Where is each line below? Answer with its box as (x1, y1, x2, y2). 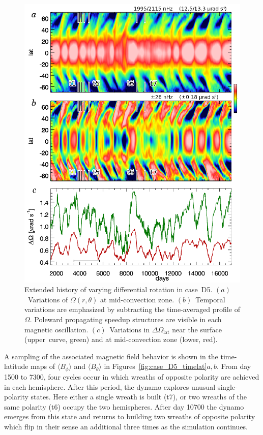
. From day (217, 361, 251, 371)
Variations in (109, 324, 150, 334)
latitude (4, 361, 28, 371)
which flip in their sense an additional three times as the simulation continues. (4, 421, 248, 431)
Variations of (27, 294, 68, 304)
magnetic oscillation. (24, 324, 89, 334)
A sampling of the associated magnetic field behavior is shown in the (4, 351, 218, 361)
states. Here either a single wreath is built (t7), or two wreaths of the (31, 391, 247, 402)
